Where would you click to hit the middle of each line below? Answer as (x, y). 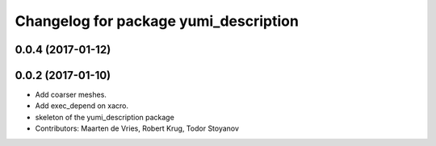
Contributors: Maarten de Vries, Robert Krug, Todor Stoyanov (137, 128)
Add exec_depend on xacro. (82, 106)
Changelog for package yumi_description (157, 21)
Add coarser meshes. (71, 95)
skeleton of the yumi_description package (105, 117)
